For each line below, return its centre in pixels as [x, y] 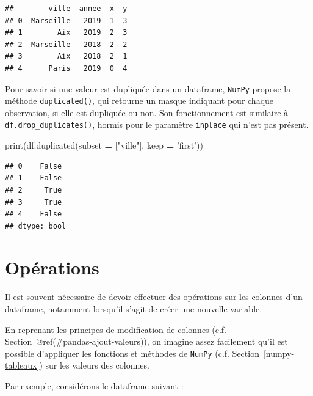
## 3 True [34, 202]
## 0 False [34, 166]
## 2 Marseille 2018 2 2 [66, 44]
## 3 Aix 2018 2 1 [66, 57]
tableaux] [22, 365]
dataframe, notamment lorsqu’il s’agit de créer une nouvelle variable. [134, 309]
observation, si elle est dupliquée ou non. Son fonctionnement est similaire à [147, 112]
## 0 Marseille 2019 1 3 [66, 20]
